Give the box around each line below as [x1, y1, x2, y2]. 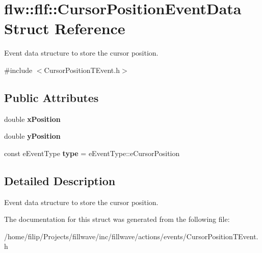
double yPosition [4, 131, 61, 141]
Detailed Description [4, 172, 116, 188]
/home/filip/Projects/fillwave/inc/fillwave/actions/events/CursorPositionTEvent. [4, 231, 258, 241]
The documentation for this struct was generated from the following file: [4, 214, 230, 224]
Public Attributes [4, 89, 99, 105]
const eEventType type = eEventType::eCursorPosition [4, 147, 180, 158]
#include [4, 64, 33, 75]
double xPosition [4, 113, 61, 124]
